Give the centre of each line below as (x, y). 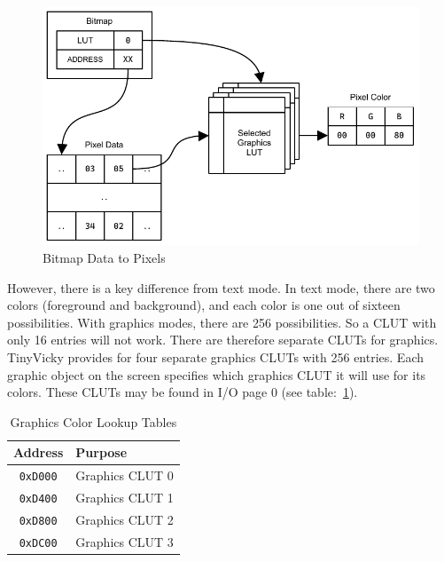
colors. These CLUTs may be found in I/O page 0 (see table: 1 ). (183, 392)
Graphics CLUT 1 (125, 498)
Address (39, 452)
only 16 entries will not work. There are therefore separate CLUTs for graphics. (223, 340)
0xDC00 (38, 543)
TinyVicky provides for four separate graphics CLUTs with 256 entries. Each (216, 356)
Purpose (101, 452)
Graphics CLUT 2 (125, 519)
